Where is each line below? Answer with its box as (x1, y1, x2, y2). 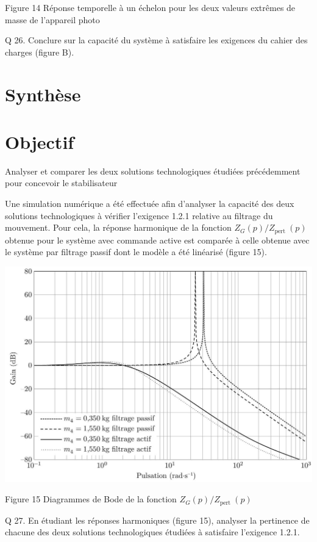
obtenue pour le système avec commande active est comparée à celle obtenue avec (5, 233, 310, 246)
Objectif (5, 129, 74, 154)
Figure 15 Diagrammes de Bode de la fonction (5, 493, 177, 505)
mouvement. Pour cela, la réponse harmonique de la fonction (5, 221, 232, 234)
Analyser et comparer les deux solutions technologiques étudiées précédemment (5, 164, 301, 177)
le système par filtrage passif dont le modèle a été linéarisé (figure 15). (5, 245, 267, 258)
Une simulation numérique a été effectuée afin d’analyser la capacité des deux (5, 197, 294, 210)
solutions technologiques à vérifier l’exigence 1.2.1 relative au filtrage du (5, 209, 273, 222)
